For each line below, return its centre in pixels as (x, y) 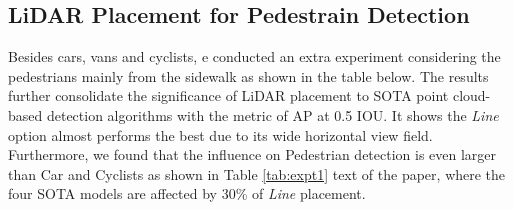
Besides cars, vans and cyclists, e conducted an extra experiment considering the (254, 56)
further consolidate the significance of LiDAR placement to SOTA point (228, 95)
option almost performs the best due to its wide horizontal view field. (220, 134)
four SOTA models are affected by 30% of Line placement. (187, 193)
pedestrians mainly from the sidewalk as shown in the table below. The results (248, 75)
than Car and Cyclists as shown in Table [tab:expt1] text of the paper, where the (257, 173)
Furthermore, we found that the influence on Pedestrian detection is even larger (252, 154)
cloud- (471, 95)
